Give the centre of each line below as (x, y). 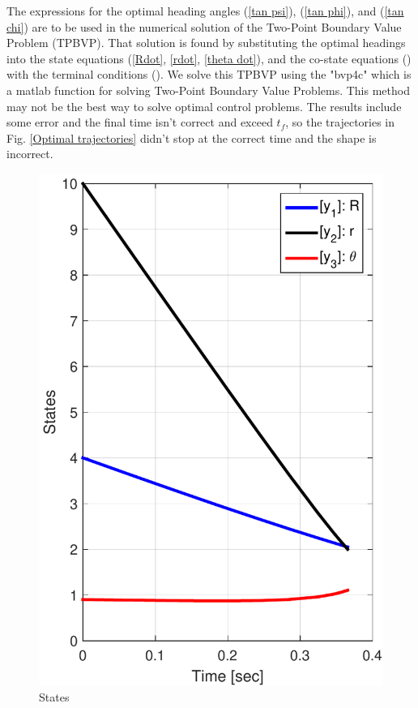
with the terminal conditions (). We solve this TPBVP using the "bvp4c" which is (209, 74)
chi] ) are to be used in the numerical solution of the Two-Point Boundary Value (204, 26)
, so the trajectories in (340, 122)
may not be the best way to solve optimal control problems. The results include (204, 106)
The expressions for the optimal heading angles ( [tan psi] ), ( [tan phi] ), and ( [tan (205, 11)
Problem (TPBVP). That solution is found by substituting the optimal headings (206, 43)
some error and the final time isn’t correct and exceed (140, 122)
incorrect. (30, 154)
